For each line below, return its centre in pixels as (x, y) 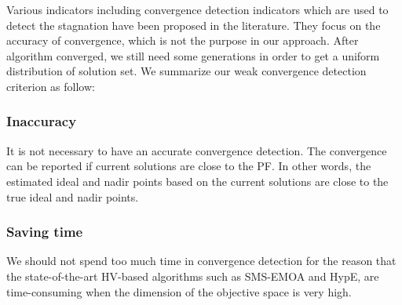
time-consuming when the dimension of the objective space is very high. (179, 291)
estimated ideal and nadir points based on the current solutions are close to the (197, 181)
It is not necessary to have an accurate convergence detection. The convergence (197, 150)
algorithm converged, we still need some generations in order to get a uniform (193, 55)
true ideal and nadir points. (73, 196)
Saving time (45, 232)
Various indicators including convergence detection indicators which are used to (197, 9)
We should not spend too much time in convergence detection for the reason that (201, 261)
